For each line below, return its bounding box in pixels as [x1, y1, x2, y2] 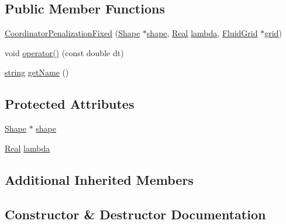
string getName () [5, 66, 69, 78]
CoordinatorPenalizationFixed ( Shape [5, 27, 140, 39]
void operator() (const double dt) [5, 46, 124, 58]
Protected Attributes [5, 95, 135, 113]
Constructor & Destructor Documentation [5, 205, 266, 223]
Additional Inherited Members [5, 170, 194, 188]
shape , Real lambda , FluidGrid [146, 27, 258, 39]
